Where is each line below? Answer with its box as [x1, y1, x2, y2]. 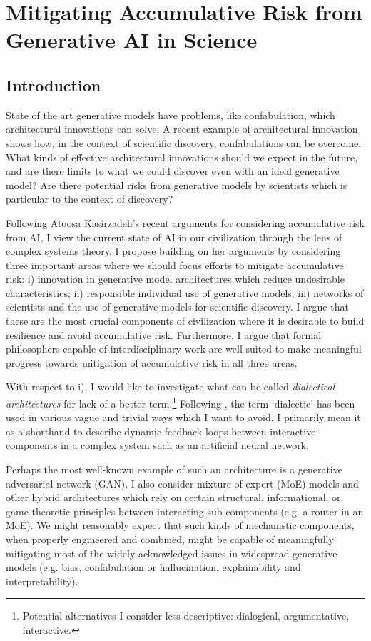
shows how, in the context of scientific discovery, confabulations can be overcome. [6, 135, 362, 150]
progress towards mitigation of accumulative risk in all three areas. [6, 355, 298, 370]
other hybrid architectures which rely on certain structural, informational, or [6, 490, 341, 505]
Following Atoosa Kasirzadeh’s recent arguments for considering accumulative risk [6, 215, 365, 230]
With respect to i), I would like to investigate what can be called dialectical [6, 379, 335, 394]
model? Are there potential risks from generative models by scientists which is [6, 177, 347, 192]
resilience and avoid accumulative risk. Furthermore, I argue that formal [6, 327, 322, 342]
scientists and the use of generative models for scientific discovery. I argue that [6, 299, 349, 314]
